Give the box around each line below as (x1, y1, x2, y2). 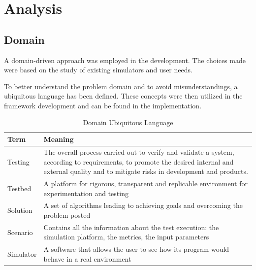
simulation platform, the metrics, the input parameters (43, 232, 209, 242)
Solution (7, 205, 32, 215)
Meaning (43, 134, 74, 144)
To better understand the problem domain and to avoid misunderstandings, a (4, 81, 238, 91)
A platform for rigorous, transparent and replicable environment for (43, 178, 248, 189)
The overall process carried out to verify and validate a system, (43, 146, 234, 157)
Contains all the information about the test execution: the (43, 222, 219, 232)
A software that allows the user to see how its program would (43, 244, 229, 254)
